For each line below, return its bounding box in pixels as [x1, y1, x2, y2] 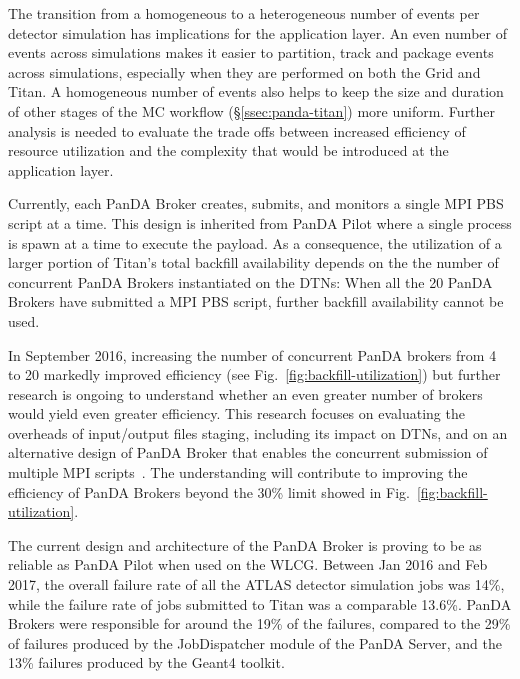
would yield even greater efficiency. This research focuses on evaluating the [8, 403, 465, 424]
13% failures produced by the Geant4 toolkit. [8, 652, 285, 673]
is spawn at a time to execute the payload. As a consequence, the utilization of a [8, 232, 502, 253]
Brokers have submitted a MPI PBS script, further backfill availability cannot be [8, 291, 504, 312]
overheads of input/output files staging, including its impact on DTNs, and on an [8, 422, 508, 443]
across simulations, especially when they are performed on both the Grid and [8, 61, 481, 82]
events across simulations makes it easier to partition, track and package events [8, 42, 494, 63]
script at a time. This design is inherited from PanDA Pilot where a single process [8, 212, 512, 233]
